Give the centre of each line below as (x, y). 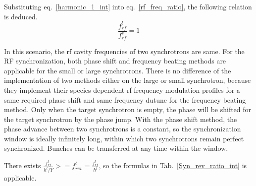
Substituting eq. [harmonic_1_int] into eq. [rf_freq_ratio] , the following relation (128, 6)
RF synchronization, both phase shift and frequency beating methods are (115, 61)
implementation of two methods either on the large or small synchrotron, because (128, 80)
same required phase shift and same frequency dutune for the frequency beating (125, 99)
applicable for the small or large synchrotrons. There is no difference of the (118, 70)
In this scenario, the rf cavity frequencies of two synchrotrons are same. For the (124, 51)
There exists (23, 165)
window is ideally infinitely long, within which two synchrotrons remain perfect (124, 138)
